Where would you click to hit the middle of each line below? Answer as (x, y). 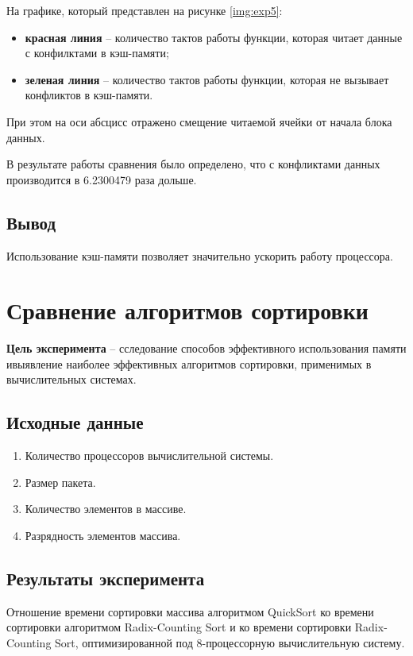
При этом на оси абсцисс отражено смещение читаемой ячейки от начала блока (199, 121)
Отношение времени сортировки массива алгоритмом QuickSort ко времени (190, 611)
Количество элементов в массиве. (106, 509)
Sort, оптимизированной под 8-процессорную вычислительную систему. (230, 643)
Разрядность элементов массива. (103, 536)
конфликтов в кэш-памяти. (89, 95)
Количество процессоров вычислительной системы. (149, 455)
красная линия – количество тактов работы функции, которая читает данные (214, 37)
